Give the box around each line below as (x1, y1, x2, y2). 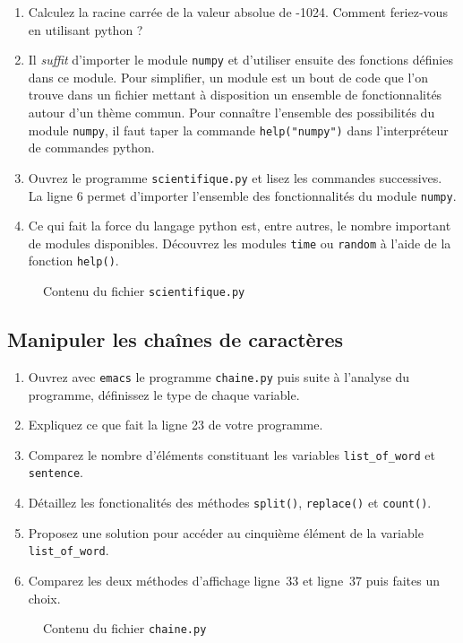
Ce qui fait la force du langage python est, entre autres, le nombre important (28, 216, 451, 235)
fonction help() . (28, 251, 119, 270)
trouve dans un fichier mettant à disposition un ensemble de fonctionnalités (28, 85, 442, 104)
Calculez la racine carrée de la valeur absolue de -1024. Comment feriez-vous (28, 3, 448, 21)
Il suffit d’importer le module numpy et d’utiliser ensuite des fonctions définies (28, 50, 453, 69)
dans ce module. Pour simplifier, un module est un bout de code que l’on (28, 67, 428, 86)
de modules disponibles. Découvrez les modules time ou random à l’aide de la (28, 233, 451, 252)
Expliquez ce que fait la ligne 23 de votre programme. (28, 415, 323, 434)
